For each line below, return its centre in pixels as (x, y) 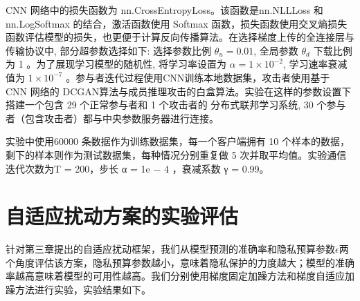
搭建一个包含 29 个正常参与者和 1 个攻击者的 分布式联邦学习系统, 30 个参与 (176, 105)
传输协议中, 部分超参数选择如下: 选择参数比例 (109, 50)
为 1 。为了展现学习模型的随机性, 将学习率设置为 (116, 64)
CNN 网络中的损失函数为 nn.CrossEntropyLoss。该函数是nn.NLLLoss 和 (164, 10)
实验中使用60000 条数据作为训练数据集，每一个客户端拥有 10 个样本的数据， (178, 141)
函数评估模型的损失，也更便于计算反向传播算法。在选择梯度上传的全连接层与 (180, 37)
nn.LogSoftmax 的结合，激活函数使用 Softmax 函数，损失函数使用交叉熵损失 (177, 23)
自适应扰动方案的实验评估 (122, 216)
